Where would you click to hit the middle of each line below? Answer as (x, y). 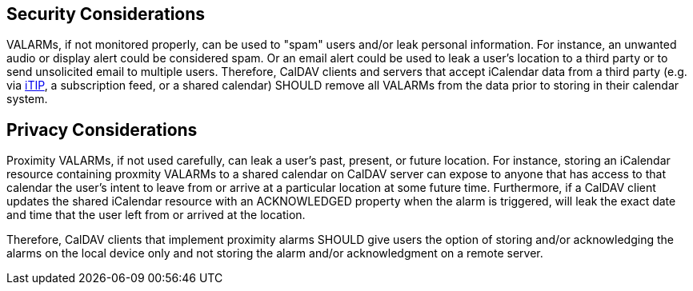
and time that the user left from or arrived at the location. (156, 215)
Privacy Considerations (102, 130)
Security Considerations (106, 14)
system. (27, 99)
